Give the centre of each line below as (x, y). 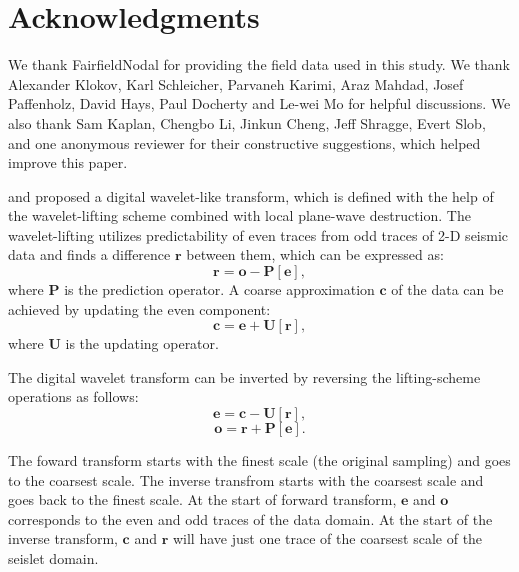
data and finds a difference (89, 254)
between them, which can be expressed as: (315, 254)
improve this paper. (68, 162)
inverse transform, (63, 538)
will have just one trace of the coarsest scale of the (327, 538)
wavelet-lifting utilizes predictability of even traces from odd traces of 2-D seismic (258, 234)
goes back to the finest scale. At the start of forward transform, (202, 499)
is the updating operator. (142, 343)
